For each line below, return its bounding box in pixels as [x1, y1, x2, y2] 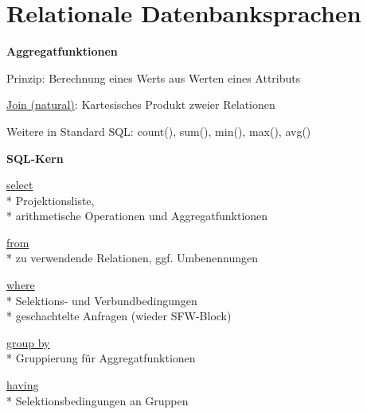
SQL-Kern [6, 149, 64, 166]
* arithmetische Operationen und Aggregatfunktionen [6, 207, 268, 224]
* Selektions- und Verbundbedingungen [6, 292, 197, 308]
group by [6, 334, 50, 350]
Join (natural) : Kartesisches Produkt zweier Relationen [6, 96, 275, 113]
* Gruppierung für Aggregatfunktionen [6, 350, 196, 366]
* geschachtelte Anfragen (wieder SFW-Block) [6, 308, 232, 324]
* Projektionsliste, [6, 192, 95, 208]
